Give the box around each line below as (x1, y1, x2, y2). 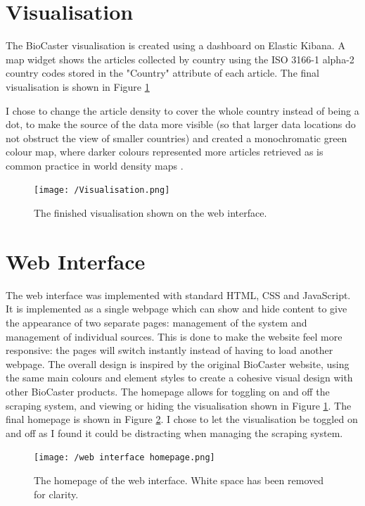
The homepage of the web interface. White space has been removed (34, 473, 324, 488)
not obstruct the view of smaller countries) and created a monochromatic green (6, 130, 347, 145)
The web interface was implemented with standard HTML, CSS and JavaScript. (6, 287, 351, 302)
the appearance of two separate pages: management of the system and (6, 315, 307, 330)
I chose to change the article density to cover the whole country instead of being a (6, 103, 359, 118)
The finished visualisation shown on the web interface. (34, 205, 267, 220)
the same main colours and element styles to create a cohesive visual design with (6, 370, 353, 385)
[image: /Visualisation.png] (34, 185, 170, 196)
